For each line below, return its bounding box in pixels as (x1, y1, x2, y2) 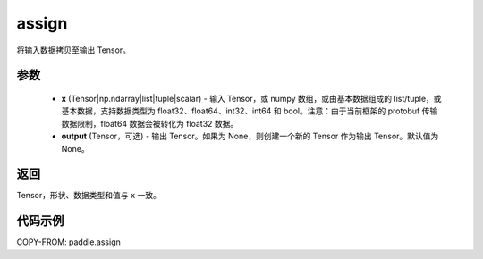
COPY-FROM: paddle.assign (16, 237, 121, 247)
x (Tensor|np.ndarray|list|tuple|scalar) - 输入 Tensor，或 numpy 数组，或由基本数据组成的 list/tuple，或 (61, 93, 442, 104)
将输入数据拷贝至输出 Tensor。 (16, 45, 131, 55)
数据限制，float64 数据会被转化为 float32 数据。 (61, 118, 239, 129)
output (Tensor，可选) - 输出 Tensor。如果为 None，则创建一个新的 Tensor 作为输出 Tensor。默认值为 (61, 130, 439, 142)
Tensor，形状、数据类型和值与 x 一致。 (16, 190, 161, 201)
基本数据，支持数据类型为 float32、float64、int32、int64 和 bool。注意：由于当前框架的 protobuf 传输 (61, 105, 438, 116)
